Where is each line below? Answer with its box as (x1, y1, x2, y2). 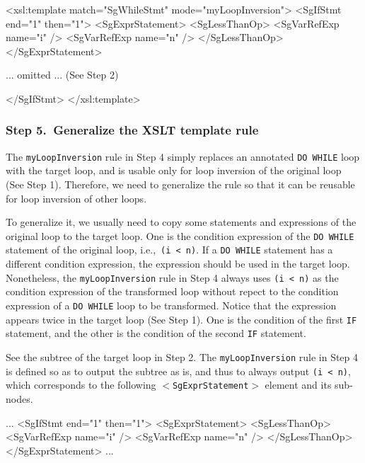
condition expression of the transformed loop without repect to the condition (6, 284, 339, 299)
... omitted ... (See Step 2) (6, 67, 119, 82)
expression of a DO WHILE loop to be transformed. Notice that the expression (6, 297, 337, 312)
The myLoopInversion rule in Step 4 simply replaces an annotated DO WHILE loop (6, 149, 360, 164)
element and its (265, 377, 332, 392)
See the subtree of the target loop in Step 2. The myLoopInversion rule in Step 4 (6, 349, 359, 364)
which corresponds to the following (6, 377, 156, 392)
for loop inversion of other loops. (6, 190, 147, 205)
